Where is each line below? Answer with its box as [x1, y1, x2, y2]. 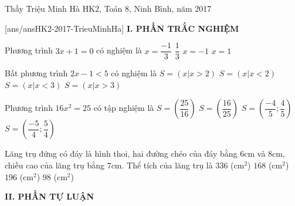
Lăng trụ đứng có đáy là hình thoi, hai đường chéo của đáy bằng [5, 147, 238, 160]
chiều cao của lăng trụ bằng [5, 159, 104, 171]
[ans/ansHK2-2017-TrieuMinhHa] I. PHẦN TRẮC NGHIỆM [5, 22, 239, 34]
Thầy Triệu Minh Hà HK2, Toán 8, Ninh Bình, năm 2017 [5, 2, 212, 14]
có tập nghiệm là [93, 102, 154, 114]
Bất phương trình [5, 67, 68, 79]
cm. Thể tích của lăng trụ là [111, 159, 213, 171]
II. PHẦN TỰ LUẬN [5, 190, 94, 202]
